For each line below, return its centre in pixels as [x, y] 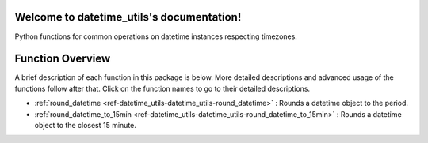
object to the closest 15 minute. [85, 125]
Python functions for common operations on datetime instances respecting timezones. [156, 36]
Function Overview [63, 59]
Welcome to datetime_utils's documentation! [128, 17]
